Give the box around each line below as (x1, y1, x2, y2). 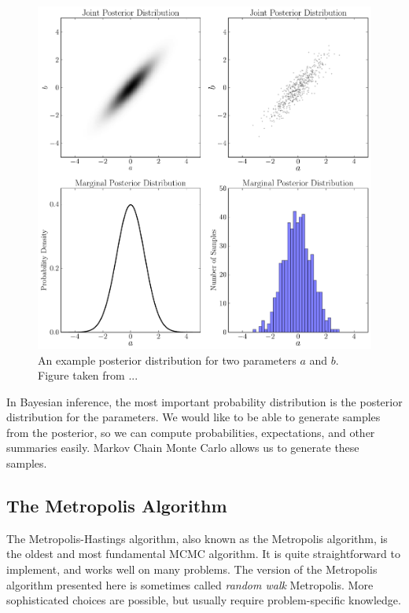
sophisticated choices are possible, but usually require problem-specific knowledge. (6, 592, 401, 608)
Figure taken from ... (38, 367, 138, 384)
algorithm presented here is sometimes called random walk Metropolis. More (6, 576, 374, 593)
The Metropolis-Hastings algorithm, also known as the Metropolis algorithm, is (6, 530, 388, 546)
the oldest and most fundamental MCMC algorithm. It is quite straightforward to (6, 545, 400, 562)
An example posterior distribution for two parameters (38, 351, 297, 368)
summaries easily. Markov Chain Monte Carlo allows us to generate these (6, 439, 359, 456)
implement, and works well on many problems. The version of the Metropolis (6, 561, 378, 578)
